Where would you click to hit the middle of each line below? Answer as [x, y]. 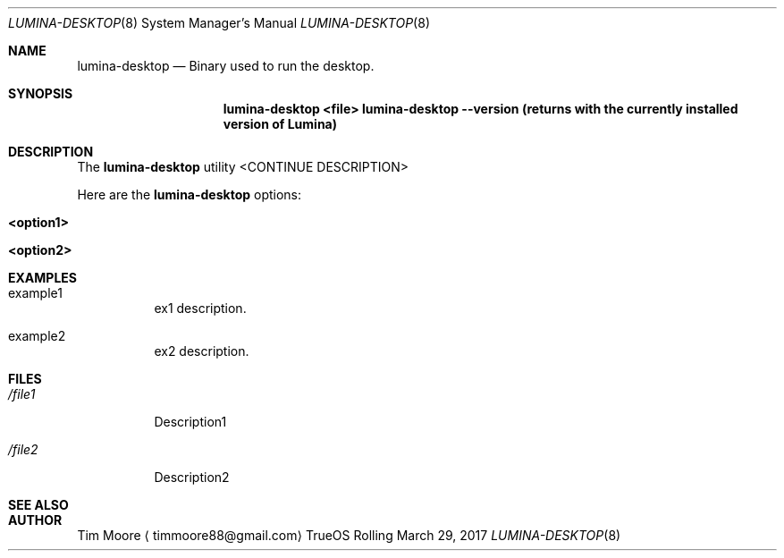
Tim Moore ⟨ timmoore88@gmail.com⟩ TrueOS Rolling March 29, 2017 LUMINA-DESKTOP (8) [349, 535]
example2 [37, 336]
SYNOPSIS [41, 93]
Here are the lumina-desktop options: [190, 194]
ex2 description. [202, 351]
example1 [35, 293]
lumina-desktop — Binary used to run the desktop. [226, 66]
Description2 [192, 477]
